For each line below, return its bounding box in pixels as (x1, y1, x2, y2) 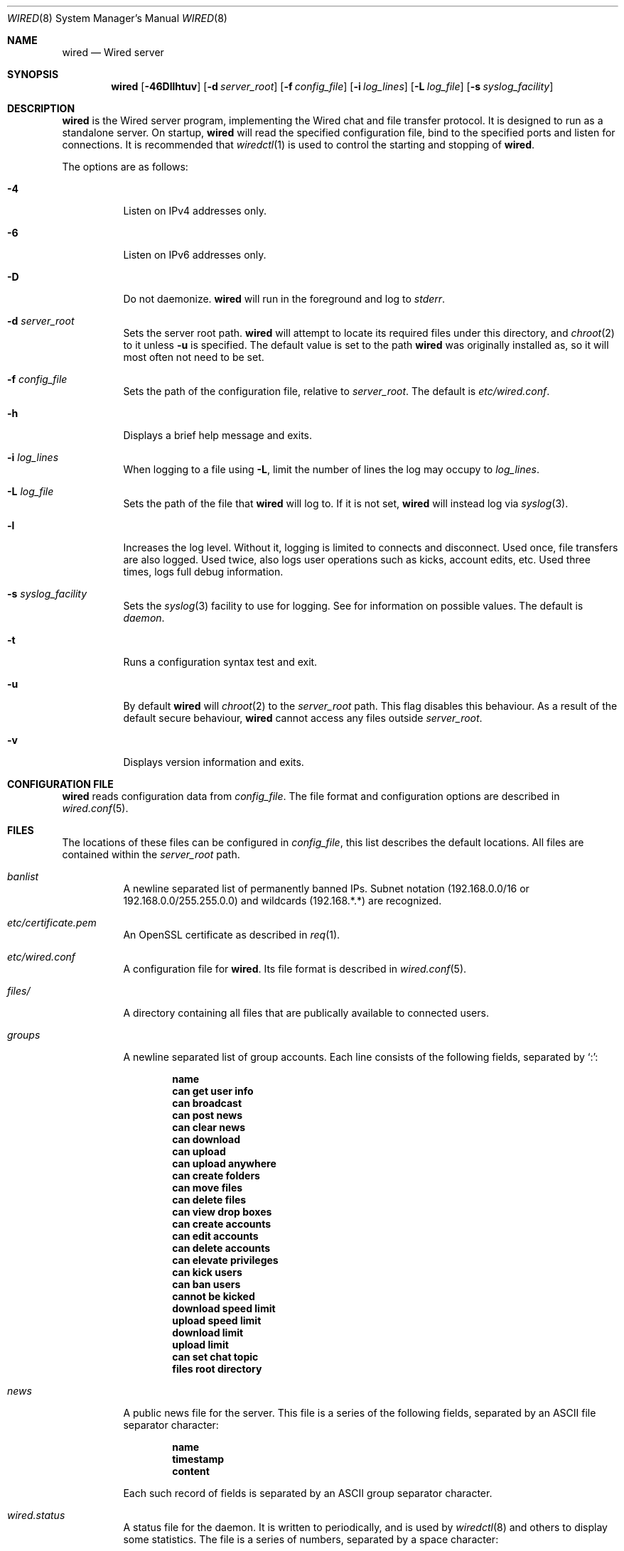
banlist (7, 870, 39, 882)
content (172, 1465, 210, 1477)
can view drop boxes (172, 1206, 272, 1218)
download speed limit (172, 1302, 276, 1314)
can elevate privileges (172, 1254, 279, 1266)
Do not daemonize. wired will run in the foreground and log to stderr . (123, 293, 446, 305)
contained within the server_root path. (62, 848, 240, 860)
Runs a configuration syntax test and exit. (123, 656, 318, 668)
